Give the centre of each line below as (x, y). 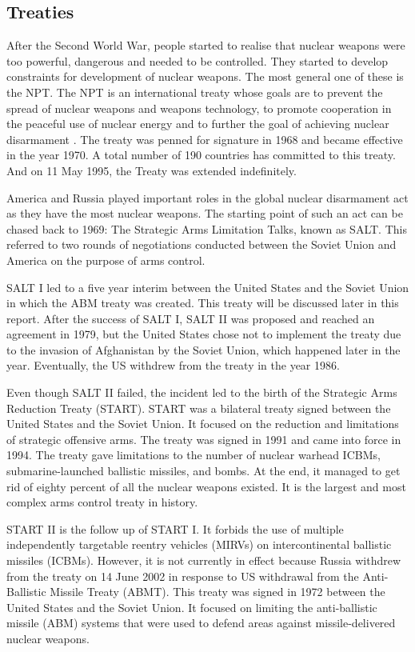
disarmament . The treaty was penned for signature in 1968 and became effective (205, 139)
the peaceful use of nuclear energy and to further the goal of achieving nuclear (198, 124)
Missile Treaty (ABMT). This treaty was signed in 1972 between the (217, 592)
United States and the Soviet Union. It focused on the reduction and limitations (203, 424)
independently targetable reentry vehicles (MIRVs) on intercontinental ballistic (199, 544)
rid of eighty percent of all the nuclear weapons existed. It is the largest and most (206, 486)
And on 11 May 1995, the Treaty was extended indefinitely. (152, 170)
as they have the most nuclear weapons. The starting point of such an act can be (205, 213)
